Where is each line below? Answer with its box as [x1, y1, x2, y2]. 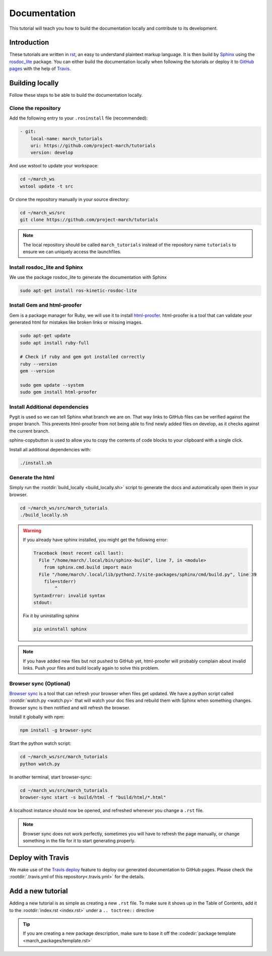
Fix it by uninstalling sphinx [23, 613, 79, 619]
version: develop [30, 150, 74, 156]
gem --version [20, 368, 55, 374]
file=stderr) [44, 578, 77, 584]
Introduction [9, 38, 49, 47]
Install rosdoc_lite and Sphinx [9, 264, 83, 271]
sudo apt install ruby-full [20, 340, 89, 345]
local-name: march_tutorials [30, 136, 103, 141]
